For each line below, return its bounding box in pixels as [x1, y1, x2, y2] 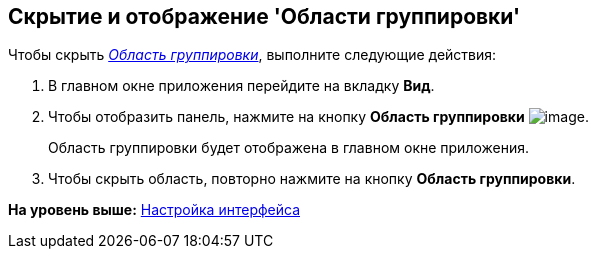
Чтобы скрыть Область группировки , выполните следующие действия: [8, 46, 497, 64]
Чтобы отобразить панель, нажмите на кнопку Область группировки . [48, 108, 589, 126]
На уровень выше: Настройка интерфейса [8, 201, 301, 219]
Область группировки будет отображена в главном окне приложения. [48, 139, 530, 157]
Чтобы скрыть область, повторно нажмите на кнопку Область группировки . [48, 170, 576, 188]
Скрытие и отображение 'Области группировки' [8, 4, 521, 29]
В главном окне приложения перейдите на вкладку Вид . [48, 77, 435, 95]
